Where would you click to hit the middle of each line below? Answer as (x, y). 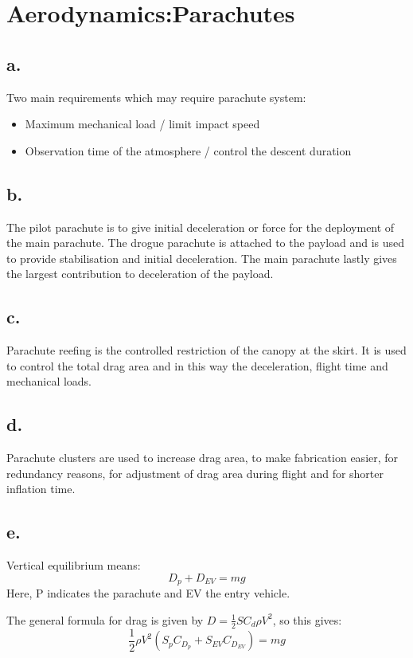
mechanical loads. (49, 381)
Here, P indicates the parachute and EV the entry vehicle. (148, 593)
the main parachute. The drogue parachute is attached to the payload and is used (206, 243)
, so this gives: (307, 619)
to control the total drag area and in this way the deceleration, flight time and (197, 365)
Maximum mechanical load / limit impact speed (142, 124)
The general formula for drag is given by (105, 619)
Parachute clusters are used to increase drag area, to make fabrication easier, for (203, 458)
